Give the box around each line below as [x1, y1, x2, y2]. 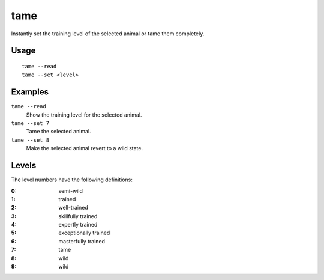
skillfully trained [58, 212, 98, 219]
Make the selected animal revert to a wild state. [26, 145, 143, 152]
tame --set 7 [11, 120, 50, 127]
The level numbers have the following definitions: [11, 176, 133, 183]
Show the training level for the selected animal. [26, 111, 142, 118]
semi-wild [58, 187, 83, 195]
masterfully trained [58, 237, 105, 245]
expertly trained [58, 221, 98, 228]
